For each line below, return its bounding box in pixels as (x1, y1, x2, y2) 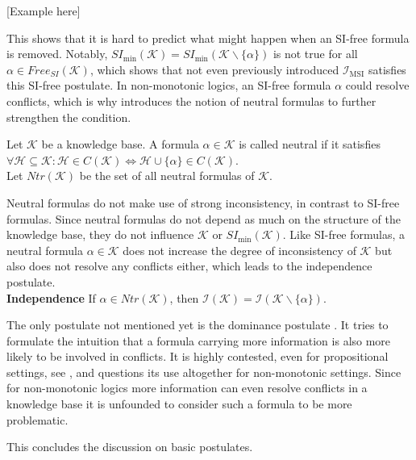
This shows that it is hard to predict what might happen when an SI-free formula (6, 29, 410, 46)
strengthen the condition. (6, 108, 131, 125)
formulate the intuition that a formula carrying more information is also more (6, 332, 391, 349)
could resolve (345, 77, 410, 94)
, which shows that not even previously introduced (89, 61, 339, 77)
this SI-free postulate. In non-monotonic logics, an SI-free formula (6, 77, 331, 94)
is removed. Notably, (6, 45, 108, 62)
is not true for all (272, 45, 358, 62)
